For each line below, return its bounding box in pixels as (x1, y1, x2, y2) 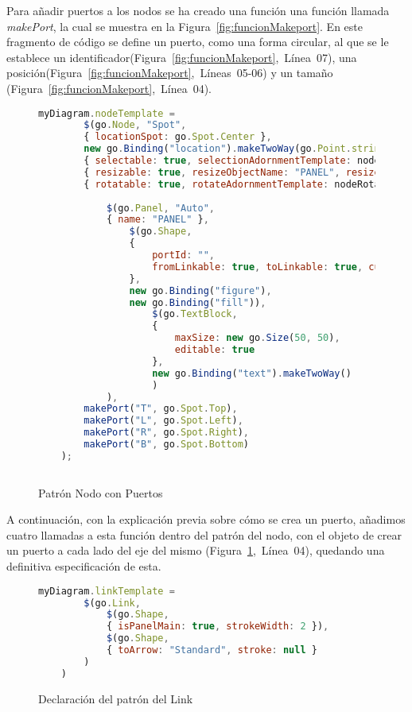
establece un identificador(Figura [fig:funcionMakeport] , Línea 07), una (6, 48, 357, 65)
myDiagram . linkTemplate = (38, 585, 175, 597)
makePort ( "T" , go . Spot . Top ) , (84, 403, 238, 415)
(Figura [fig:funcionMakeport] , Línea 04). (6, 79, 212, 96)
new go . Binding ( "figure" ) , (129, 284, 272, 296)
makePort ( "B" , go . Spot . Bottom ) (84, 439, 249, 451)
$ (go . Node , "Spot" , (84, 119, 187, 131)
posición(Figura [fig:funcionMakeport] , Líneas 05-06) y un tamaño (6, 64, 333, 81)
